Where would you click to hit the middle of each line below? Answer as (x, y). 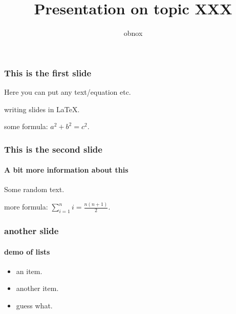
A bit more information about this (66, 170)
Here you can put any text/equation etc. (68, 92)
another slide (31, 231)
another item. (37, 288)
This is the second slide (53, 149)
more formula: (26, 207)
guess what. (34, 305)
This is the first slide (48, 72)
